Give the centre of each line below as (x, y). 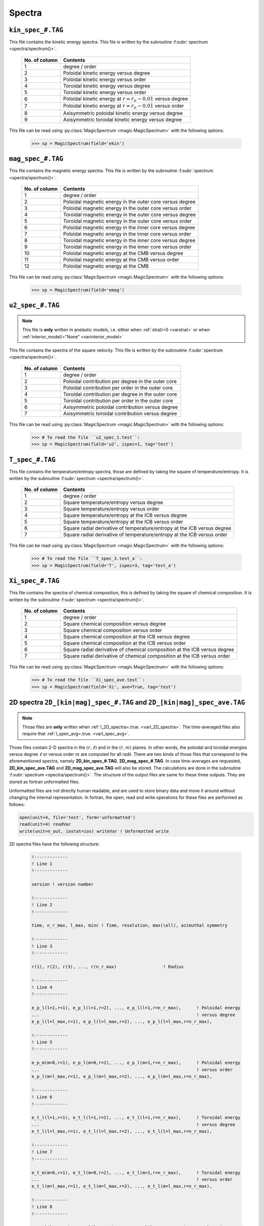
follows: (17, 804)
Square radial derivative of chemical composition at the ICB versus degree (148, 650)
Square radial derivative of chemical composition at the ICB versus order (146, 656)
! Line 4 (42, 987)
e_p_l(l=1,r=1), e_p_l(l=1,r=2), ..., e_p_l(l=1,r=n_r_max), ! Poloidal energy (136, 1008)
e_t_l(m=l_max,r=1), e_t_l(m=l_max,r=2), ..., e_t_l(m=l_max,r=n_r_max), (122, 1186)
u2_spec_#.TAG (34, 306)
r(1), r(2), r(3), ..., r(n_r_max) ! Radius (108, 967)
